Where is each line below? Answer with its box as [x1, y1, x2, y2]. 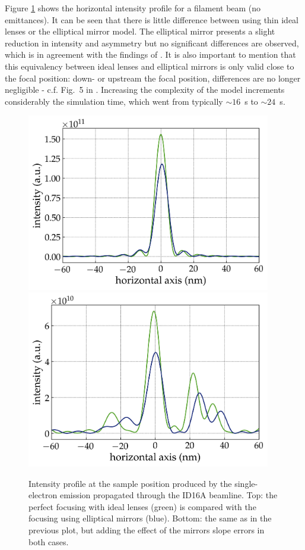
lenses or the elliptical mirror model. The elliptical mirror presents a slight [5, 25, 275, 37]
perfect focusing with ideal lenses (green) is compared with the [28, 500, 256, 512]
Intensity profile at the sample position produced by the [28, 477, 232, 489]
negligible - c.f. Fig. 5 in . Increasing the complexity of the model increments [5, 83, 285, 96]
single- [234, 477, 258, 489]
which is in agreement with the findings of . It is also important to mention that [5, 48, 296, 61]
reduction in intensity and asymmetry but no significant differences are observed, [5, 36, 299, 49]
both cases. [28, 535, 69, 548]
